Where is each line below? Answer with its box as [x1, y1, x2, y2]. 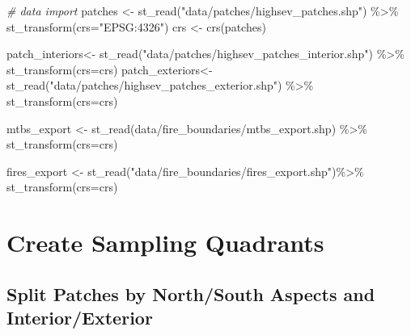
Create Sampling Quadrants [6, 226, 324, 259]
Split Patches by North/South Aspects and [6, 281, 375, 306]
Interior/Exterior [6, 305, 153, 330]
